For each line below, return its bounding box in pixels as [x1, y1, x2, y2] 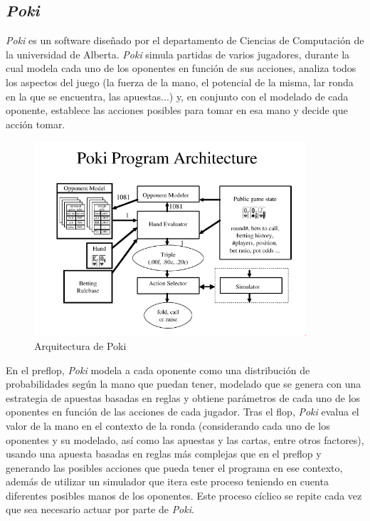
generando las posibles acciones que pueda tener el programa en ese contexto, [6, 460, 343, 475]
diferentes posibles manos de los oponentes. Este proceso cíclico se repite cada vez [6, 488, 362, 502]
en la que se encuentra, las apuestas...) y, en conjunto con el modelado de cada [6, 88, 349, 103]
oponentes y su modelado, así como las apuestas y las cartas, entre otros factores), [6, 432, 364, 447]
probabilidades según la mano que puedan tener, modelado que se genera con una [6, 376, 361, 391]
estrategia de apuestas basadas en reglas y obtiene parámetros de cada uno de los [6, 390, 361, 405]
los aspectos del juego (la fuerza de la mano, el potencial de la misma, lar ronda [6, 74, 354, 89]
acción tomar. [6, 116, 65, 131]
